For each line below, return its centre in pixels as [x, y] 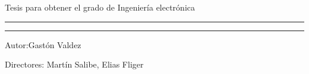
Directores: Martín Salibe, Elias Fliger [74, 64]
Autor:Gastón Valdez [43, 44]
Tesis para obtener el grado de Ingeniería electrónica [100, 7]
